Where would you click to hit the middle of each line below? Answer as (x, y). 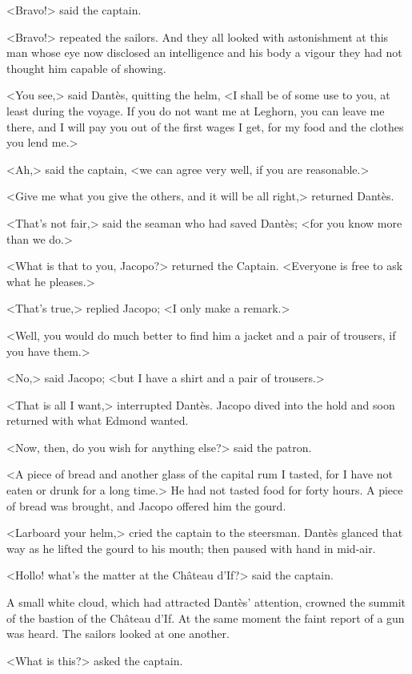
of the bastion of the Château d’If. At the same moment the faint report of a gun (206, 617)
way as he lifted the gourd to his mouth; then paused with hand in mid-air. (191, 548)
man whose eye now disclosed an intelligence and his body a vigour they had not (204, 52)
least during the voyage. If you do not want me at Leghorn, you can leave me (196, 110)
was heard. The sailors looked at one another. (118, 634)
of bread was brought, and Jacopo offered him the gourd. (146, 505)
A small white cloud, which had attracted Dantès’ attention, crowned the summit (206, 602)
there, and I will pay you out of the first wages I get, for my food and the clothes (205, 126)
